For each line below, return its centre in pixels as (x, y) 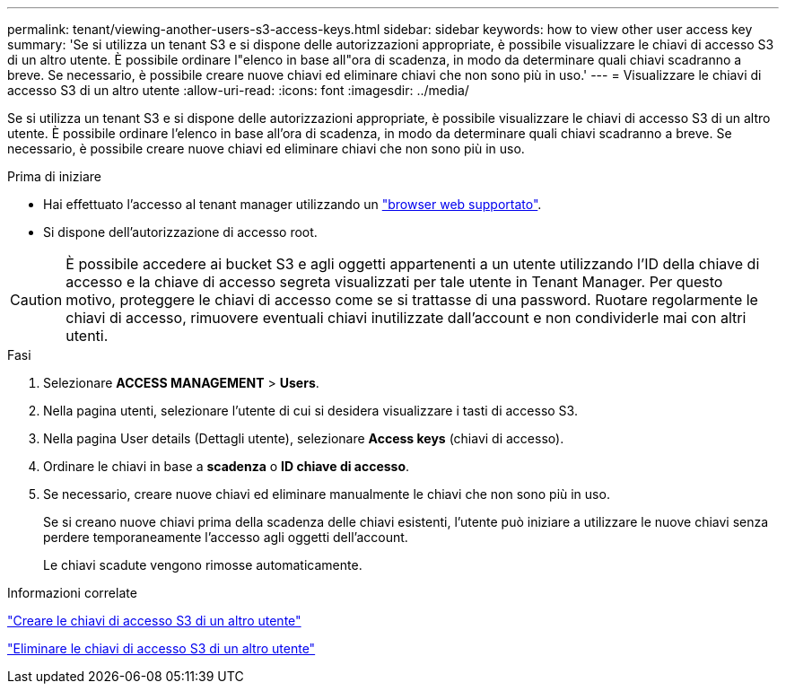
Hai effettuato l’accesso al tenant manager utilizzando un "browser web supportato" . (293, 204)
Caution (36, 300)
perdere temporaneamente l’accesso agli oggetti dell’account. (226, 537)
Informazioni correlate (72, 593)
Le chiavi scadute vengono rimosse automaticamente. (203, 565)
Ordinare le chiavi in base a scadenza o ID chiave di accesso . (227, 466)
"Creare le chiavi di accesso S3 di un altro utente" (154, 621)
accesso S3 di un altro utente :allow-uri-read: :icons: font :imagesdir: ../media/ (238, 90)
